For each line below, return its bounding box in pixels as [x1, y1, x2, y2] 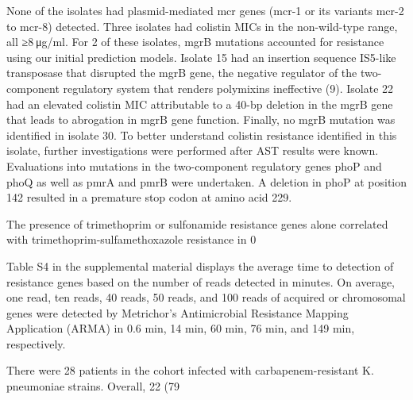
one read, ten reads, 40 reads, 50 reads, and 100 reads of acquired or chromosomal [6, 289, 406, 306]
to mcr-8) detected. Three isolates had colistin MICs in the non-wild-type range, [6, 17, 398, 34]
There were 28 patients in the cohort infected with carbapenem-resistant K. [6, 362, 374, 379]
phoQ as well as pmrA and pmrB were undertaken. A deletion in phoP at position [6, 173, 407, 190]
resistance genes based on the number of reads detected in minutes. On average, [6, 273, 396, 290]
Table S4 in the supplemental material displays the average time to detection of [6, 257, 394, 274]
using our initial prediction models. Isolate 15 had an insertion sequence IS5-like [6, 48, 396, 65]
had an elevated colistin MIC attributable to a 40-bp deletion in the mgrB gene [6, 95, 393, 112]
